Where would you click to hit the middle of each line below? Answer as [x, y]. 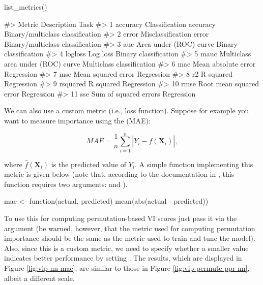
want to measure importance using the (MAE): [77, 120]
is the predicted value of [89, 164]
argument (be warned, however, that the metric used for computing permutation [130, 228]
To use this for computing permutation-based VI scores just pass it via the [121, 218]
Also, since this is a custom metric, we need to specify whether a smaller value [126, 248]
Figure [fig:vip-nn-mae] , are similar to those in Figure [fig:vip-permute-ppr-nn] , [127, 268]
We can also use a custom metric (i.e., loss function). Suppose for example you [127, 110]
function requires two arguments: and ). [66, 184]
